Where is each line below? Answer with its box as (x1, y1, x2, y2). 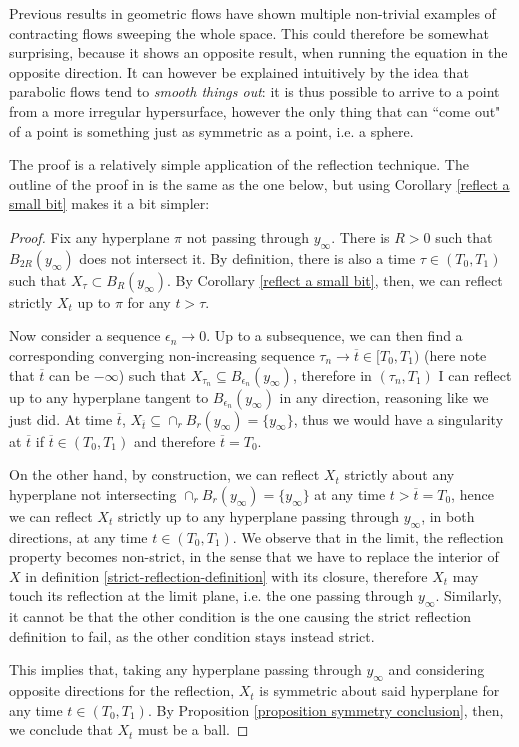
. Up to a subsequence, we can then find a (206, 325, 463, 346)
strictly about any (344, 464, 455, 485)
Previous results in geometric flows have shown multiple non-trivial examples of (9, 3, 496, 23)
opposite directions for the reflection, (9, 680, 235, 701)
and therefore (133, 430, 216, 451)
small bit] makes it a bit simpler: (9, 193, 210, 214)
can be (49, 364, 90, 385)
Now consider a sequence (9, 325, 161, 346)
